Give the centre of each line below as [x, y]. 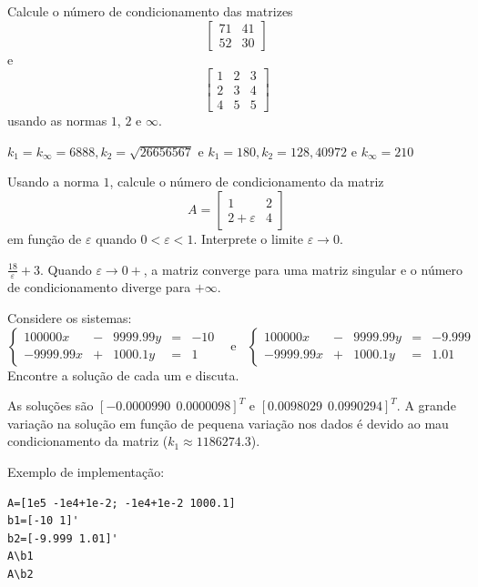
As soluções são [51, 405]
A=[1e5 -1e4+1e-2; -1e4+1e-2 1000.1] [122, 503]
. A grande [426, 405]
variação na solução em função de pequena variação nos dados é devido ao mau [228, 423]
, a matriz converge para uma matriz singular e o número [303, 269]
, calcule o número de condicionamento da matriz [247, 182]
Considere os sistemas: [70, 318]
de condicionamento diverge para [99, 287]
